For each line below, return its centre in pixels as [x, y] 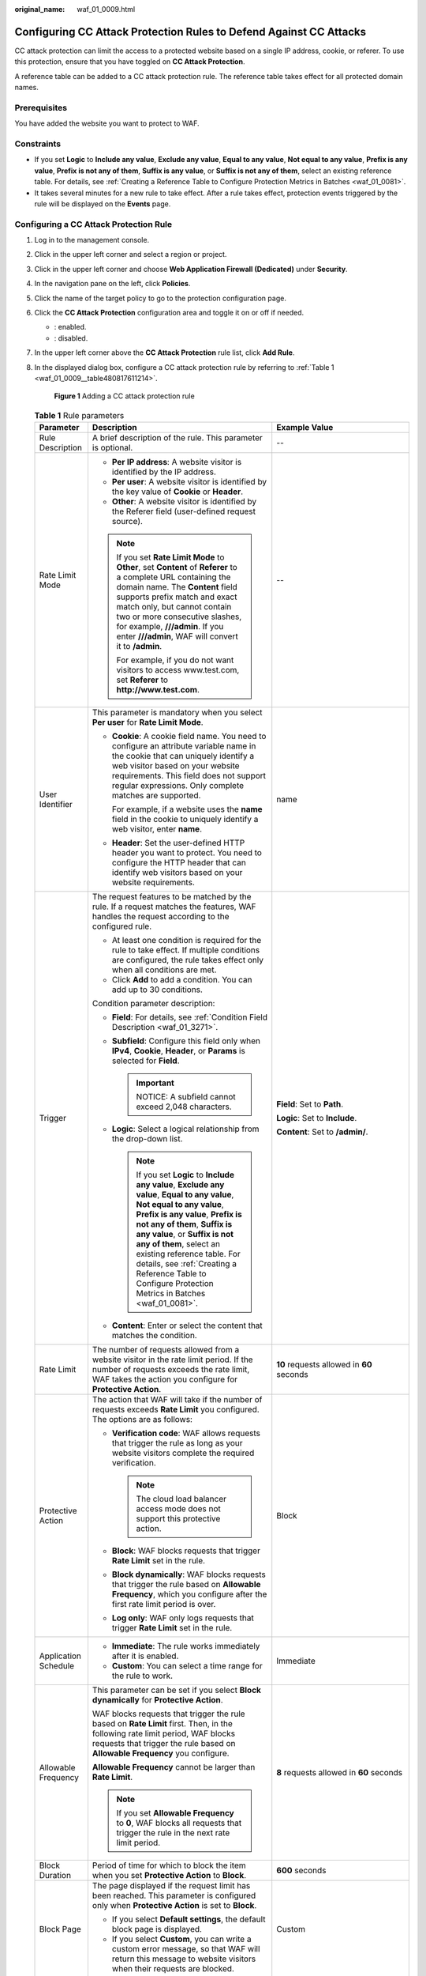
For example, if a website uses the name [187, 809]
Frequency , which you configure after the [189, 1594]
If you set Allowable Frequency [175, 1813]
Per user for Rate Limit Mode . [148, 722]
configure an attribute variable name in [184, 746]
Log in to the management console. [92, 240]
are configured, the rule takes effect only [188, 960]
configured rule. [122, 926]
